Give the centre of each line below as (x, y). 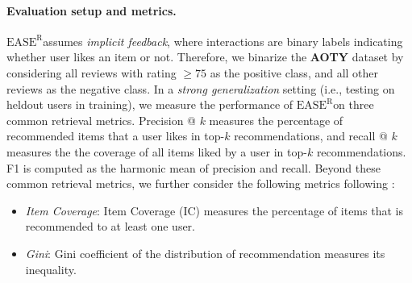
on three (354, 104)
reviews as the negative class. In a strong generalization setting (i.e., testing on (201, 88)
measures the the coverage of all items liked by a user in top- (157, 151)
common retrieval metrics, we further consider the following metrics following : (201, 183)
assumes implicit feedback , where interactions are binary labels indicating (223, 41)
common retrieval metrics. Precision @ (101, 120)
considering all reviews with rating (92, 72)
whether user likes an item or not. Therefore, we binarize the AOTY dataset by (205, 57)
